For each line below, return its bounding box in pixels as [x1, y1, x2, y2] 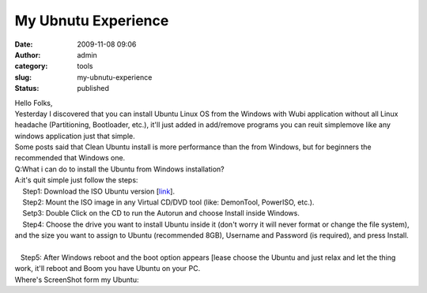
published [77, 84, 110, 93]
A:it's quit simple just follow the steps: [14, 175, 138, 185]
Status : [14, 84, 40, 93]
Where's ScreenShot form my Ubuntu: [14, 275, 139, 284]
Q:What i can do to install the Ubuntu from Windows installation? [14, 164, 225, 174]
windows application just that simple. [14, 131, 135, 141]
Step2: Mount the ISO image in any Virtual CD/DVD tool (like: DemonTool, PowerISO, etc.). [22, 197, 315, 207]
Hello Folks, [14, 98, 53, 107]
